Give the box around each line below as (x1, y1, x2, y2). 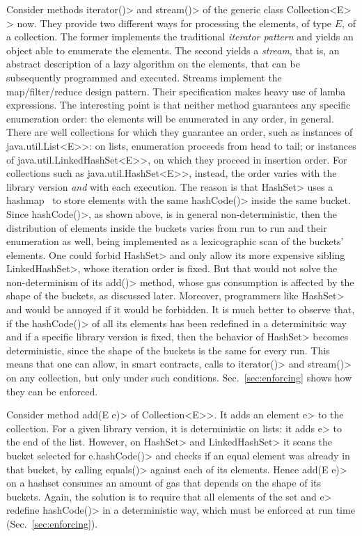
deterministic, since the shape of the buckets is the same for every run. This (6, 342, 330, 357)
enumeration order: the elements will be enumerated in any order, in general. (6, 111, 334, 125)
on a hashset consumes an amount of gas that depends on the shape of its (6, 475, 322, 490)
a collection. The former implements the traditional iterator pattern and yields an (6, 29, 354, 44)
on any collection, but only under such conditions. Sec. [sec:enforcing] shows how (6, 370, 352, 385)
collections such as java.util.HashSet (6, 166, 160, 180)
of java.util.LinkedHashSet (6, 152, 118, 166)
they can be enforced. (6, 384, 98, 398)
